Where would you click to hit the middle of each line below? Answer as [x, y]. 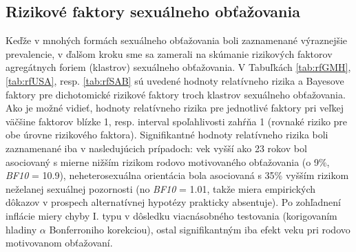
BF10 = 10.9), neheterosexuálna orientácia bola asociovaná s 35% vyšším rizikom [177, 175]
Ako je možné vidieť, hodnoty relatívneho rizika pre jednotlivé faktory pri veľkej [175, 108]
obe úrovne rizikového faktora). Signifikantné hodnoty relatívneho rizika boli [167, 135]
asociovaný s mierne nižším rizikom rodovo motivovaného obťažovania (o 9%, [168, 161]
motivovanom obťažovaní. [59, 243]
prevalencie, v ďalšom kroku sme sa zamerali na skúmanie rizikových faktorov [169, 53]
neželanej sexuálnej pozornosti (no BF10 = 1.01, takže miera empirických [161, 188]
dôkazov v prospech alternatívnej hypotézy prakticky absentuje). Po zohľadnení [174, 202]
